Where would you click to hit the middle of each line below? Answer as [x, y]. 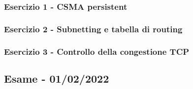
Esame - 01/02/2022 [57, 78]
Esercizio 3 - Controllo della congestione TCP [97, 51]
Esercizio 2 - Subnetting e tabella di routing [93, 29]
